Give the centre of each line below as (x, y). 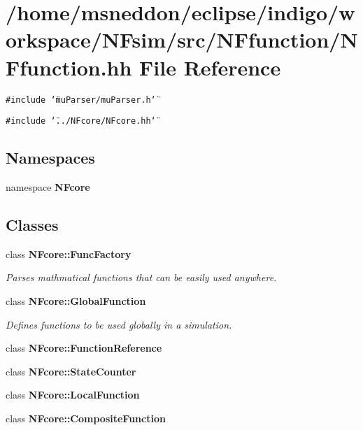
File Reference (210, 67)
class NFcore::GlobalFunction (76, 301)
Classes (32, 224)
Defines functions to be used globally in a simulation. (119, 324)
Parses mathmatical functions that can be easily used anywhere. (141, 277)
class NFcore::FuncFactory (69, 253)
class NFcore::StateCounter (71, 371)
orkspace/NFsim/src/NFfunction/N (182, 40)
